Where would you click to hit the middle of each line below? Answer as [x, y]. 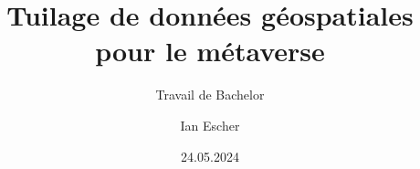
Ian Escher [210, 125]
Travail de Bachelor [210, 95]
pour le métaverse [210, 51]
